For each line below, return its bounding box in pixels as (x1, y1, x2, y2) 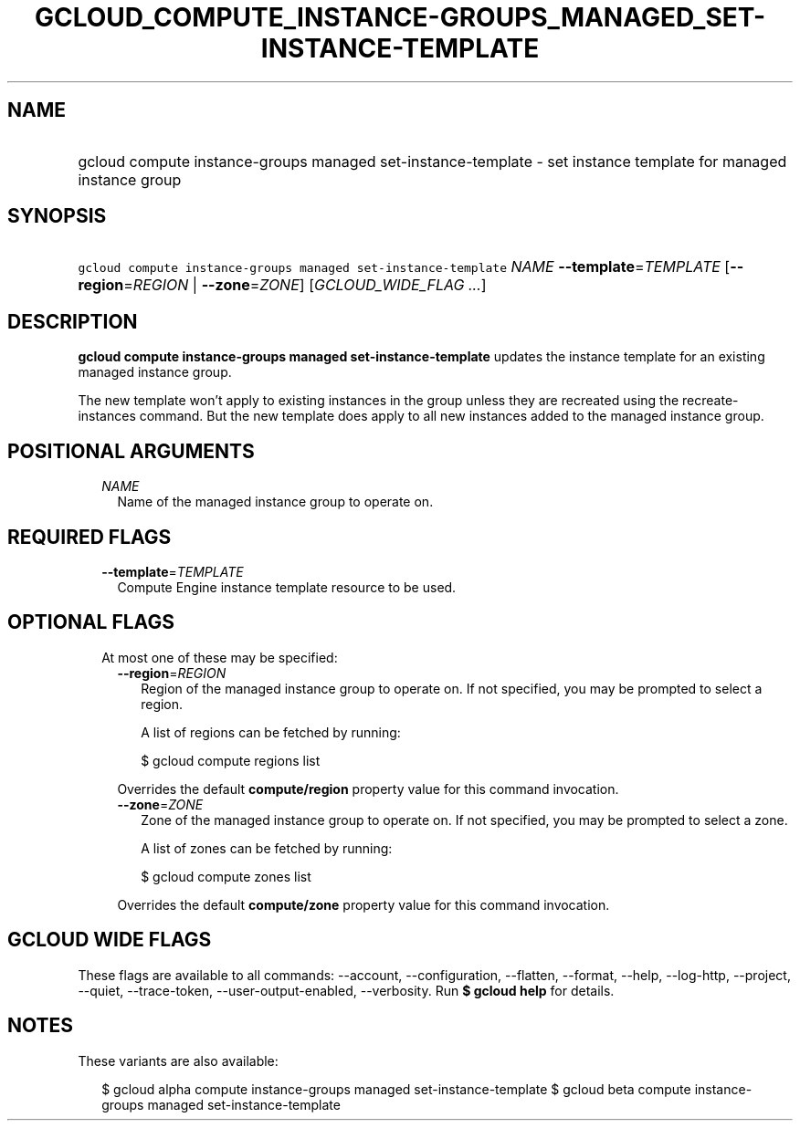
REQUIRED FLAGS (7, 525, 172, 548)
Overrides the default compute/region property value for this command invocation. (117, 780, 619, 797)
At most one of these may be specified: (101, 649, 338, 665)
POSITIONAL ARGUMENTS (7, 439, 255, 463)
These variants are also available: (78, 1052, 279, 1069)
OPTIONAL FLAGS (7, 611, 174, 634)
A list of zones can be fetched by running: (141, 840, 393, 856)
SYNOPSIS (7, 204, 107, 228)
